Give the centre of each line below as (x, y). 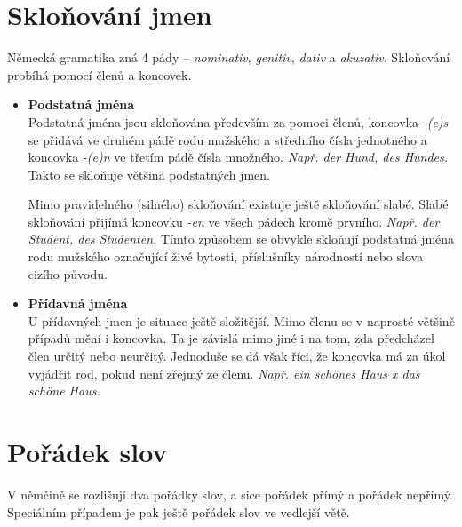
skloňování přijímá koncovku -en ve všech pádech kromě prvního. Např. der (234, 221)
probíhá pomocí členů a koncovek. (100, 74)
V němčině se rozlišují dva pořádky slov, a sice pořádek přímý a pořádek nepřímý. (230, 494)
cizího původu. (68, 273)
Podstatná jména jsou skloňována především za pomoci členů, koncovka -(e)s (238, 121)
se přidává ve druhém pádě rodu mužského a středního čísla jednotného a (227, 139)
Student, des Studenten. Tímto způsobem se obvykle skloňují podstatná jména (241, 239)
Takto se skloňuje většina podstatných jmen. (149, 174)
